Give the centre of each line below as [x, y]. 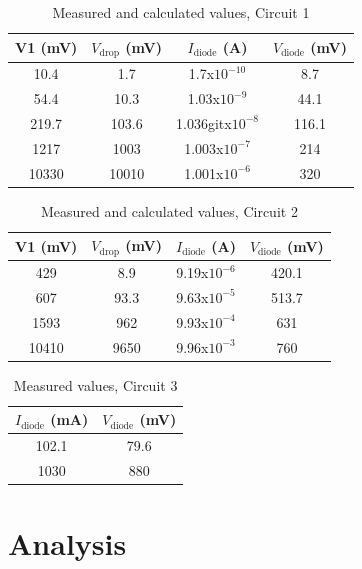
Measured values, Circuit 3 [95, 384]
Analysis [67, 543]
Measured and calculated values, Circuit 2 [169, 210]
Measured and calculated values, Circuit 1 [181, 12]
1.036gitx [204, 122]
